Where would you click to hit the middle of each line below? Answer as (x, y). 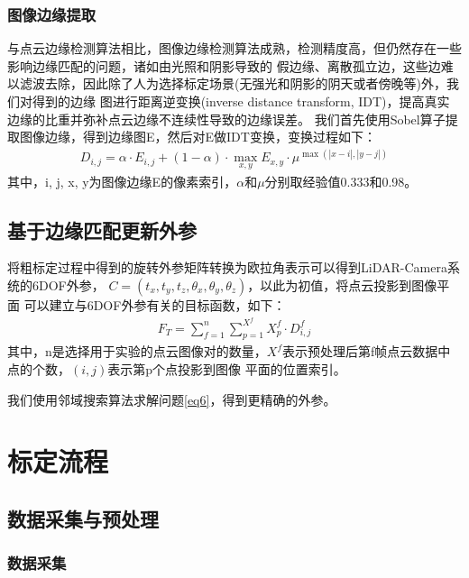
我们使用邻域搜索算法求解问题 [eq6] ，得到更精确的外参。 (172, 399)
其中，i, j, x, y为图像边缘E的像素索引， (122, 181)
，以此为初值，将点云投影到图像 (342, 284)
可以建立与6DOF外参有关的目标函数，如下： (155, 304)
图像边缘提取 (52, 14)
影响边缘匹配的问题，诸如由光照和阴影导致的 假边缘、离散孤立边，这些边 (224, 65)
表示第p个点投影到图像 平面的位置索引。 (227, 369)
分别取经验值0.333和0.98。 (341, 181)
